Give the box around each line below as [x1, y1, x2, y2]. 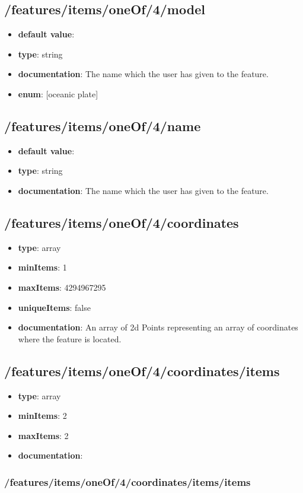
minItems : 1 [18, 261, 67, 273]
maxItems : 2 [18, 429, 69, 441]
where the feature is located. [18, 332, 122, 345]
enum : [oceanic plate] [18, 87, 98, 100]
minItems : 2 [18, 409, 67, 422]
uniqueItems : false [18, 301, 91, 313]
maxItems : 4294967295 [18, 281, 106, 293]
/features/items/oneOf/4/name [4, 116, 201, 135]
